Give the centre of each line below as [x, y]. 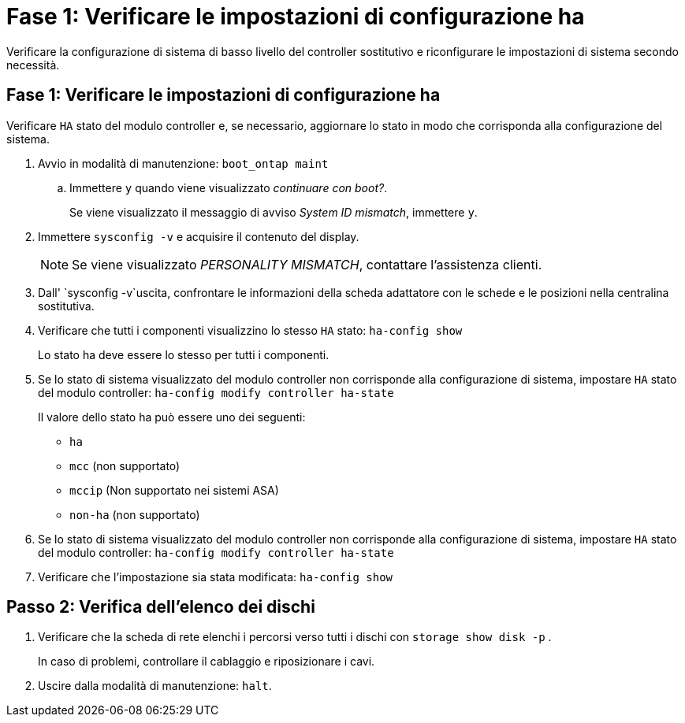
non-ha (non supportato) [135, 514]
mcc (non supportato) [125, 465]
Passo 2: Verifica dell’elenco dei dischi [161, 607]
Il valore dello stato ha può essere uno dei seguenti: [172, 417]
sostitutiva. [66, 306]
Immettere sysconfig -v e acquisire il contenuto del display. [199, 236]
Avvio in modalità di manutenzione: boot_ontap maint [183, 163]
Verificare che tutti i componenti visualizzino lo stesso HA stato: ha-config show [250, 330]
